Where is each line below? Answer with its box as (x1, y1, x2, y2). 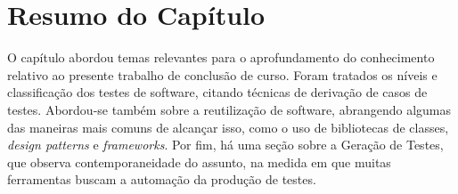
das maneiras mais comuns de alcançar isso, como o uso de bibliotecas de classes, (7, 117, 449, 136)
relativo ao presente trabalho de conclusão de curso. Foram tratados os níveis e (7, 65, 438, 84)
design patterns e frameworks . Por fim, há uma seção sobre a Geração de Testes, (7, 135, 444, 154)
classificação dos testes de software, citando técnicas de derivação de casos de (7, 83, 428, 101)
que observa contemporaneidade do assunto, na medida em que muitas (7, 152, 391, 171)
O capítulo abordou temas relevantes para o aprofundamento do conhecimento (7, 48, 435, 67)
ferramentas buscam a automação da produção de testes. (7, 170, 316, 189)
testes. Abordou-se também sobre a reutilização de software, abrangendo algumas (7, 100, 452, 118)
